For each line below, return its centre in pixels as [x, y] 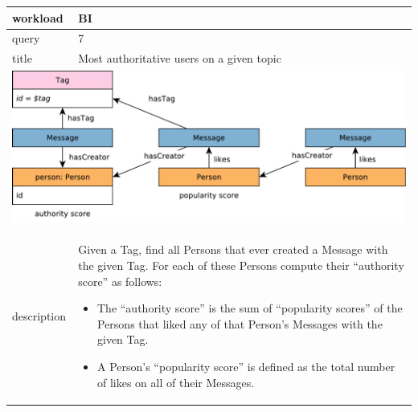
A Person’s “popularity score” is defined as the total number [246, 366]
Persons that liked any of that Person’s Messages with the [240, 323]
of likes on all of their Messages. [176, 382]
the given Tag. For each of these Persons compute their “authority [241, 265]
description [39, 315]
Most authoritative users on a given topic [180, 58]
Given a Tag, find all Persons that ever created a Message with [233, 249]
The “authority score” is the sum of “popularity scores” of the [250, 308]
